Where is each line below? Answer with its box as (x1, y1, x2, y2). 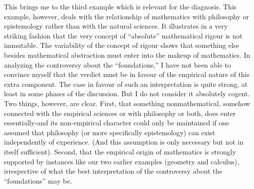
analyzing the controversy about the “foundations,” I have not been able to (4, 59, 231, 70)
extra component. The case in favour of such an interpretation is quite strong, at (4, 78, 248, 89)
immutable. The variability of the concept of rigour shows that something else (4, 40, 239, 50)
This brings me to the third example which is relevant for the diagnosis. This (4, 1, 237, 11)
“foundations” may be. (4, 175, 72, 186)
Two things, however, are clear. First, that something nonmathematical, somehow (4, 98, 251, 108)
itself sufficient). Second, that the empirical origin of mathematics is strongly (4, 146, 236, 156)
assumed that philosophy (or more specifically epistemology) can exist (4, 127, 216, 137)
